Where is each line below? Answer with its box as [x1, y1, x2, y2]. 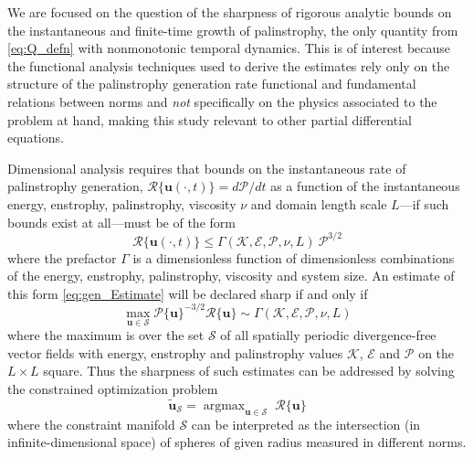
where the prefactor [7, 248, 117, 267]
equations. [7, 128, 64, 147]
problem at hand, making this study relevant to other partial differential [7, 110, 412, 129]
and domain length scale [250, 194, 387, 213]
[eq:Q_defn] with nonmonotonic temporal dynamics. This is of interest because [7, 38, 451, 58]
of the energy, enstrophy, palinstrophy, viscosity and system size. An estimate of [7, 266, 455, 285]
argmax [203, 399, 246, 412]
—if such [399, 194, 449, 213]
